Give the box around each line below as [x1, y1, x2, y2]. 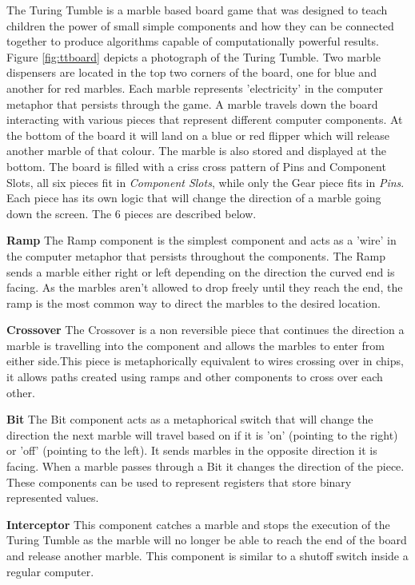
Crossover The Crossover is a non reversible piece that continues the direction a [6, 321, 405, 338]
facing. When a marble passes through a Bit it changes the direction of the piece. [6, 458, 405, 475]
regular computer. [6, 563, 94, 579]
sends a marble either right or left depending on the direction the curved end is [6, 263, 395, 280]
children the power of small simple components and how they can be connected [6, 17, 394, 34]
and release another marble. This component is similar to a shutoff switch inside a [6, 547, 409, 563]
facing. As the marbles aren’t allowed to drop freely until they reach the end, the [6, 279, 403, 296]
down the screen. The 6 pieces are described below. [6, 205, 257, 221]
